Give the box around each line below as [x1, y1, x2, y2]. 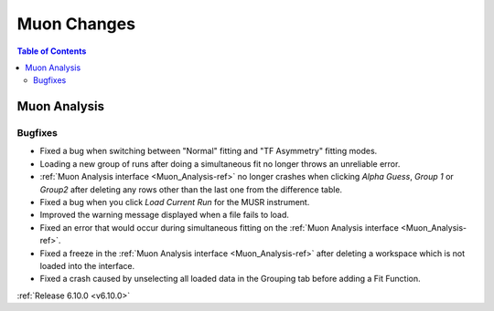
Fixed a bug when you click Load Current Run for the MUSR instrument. [39, 197, 310, 208]
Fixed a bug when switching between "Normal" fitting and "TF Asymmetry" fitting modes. [39, 146, 378, 157]
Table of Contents [16, 46, 87, 57]
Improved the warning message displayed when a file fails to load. [39, 210, 290, 221]
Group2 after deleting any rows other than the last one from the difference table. [39, 183, 343, 195]
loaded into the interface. [39, 261, 135, 271]
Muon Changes [16, 14, 136, 34]
